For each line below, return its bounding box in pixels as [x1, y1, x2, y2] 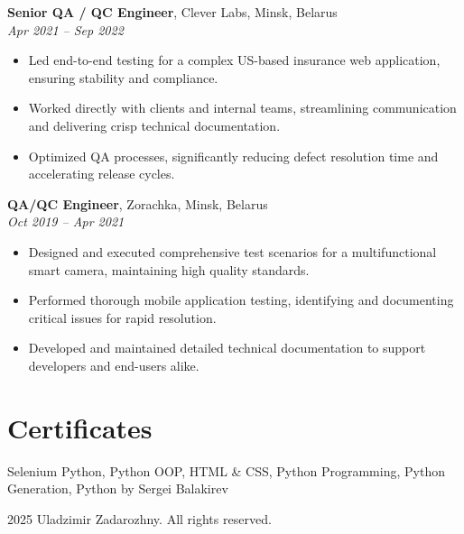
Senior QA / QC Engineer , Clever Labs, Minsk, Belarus [7, 3, 338, 21]
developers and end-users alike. [28, 355, 200, 374]
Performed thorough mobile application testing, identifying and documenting [28, 290, 454, 309]
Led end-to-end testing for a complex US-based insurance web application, [28, 51, 441, 69]
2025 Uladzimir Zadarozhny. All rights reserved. [7, 509, 272, 528]
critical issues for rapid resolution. [28, 308, 217, 327]
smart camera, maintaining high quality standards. [28, 260, 310, 279]
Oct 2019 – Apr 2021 [7, 212, 125, 231]
